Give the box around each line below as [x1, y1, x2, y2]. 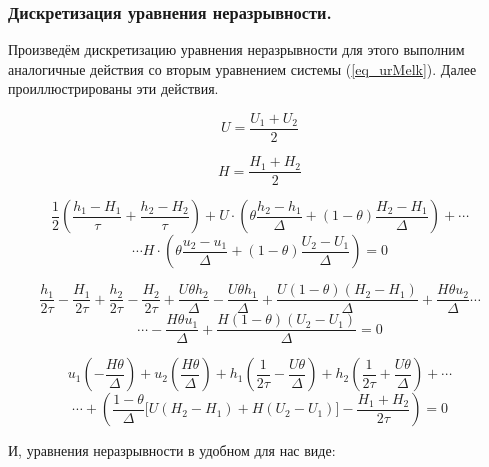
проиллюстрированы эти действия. [8, 78, 219, 99]
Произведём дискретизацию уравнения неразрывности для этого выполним [8, 39, 465, 60]
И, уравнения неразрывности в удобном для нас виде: [8, 440, 336, 461]
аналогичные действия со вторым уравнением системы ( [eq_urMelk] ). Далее [8, 58, 477, 79]
